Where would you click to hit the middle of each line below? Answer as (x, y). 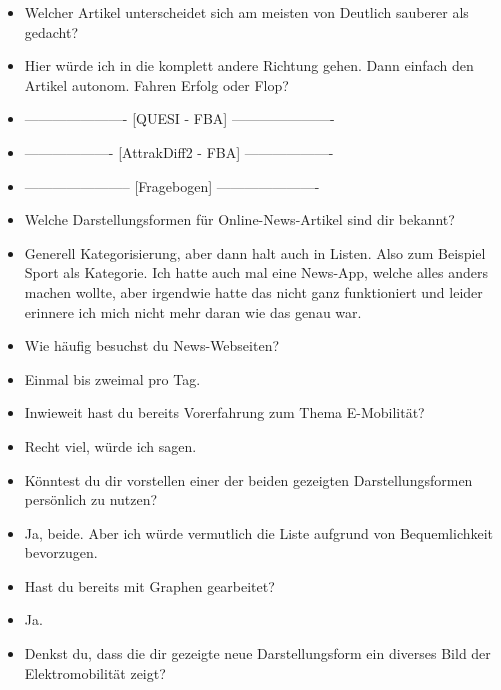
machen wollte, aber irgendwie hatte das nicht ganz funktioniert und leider (253, 291)
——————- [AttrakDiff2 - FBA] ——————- (179, 151)
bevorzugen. (61, 552)
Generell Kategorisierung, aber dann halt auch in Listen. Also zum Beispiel (255, 252)
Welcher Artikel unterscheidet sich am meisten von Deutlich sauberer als (246, 12)
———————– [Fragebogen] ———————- (172, 185)
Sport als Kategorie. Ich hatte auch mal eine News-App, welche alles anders (256, 272)
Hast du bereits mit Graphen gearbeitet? (149, 585)
